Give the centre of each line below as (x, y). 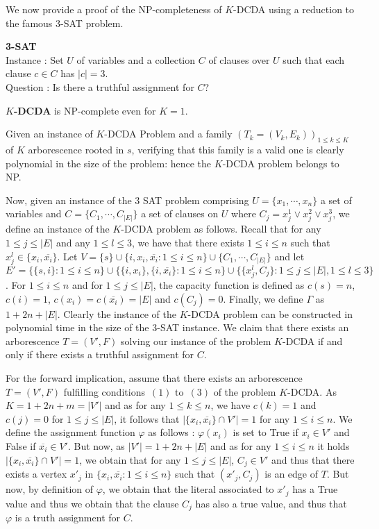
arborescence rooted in (76, 149)
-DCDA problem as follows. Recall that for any (221, 229)
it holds (334, 446)
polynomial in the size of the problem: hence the (109, 163)
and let (289, 256)
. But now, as (96, 446)
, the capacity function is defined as (229, 285)
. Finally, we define (263, 298)
